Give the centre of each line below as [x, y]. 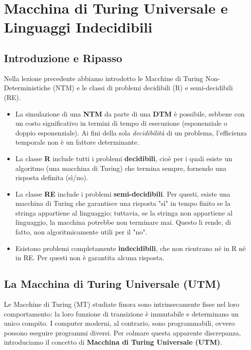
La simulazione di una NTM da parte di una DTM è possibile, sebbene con [130, 113]
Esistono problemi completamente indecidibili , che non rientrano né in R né [131, 248]
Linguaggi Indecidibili [78, 27]
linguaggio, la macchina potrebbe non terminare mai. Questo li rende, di [123, 222]
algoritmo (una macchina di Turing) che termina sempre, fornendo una [121, 168]
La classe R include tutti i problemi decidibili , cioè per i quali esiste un [124, 158]
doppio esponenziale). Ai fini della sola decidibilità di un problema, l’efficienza [131, 132]
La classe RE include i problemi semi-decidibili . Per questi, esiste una [123, 193]
